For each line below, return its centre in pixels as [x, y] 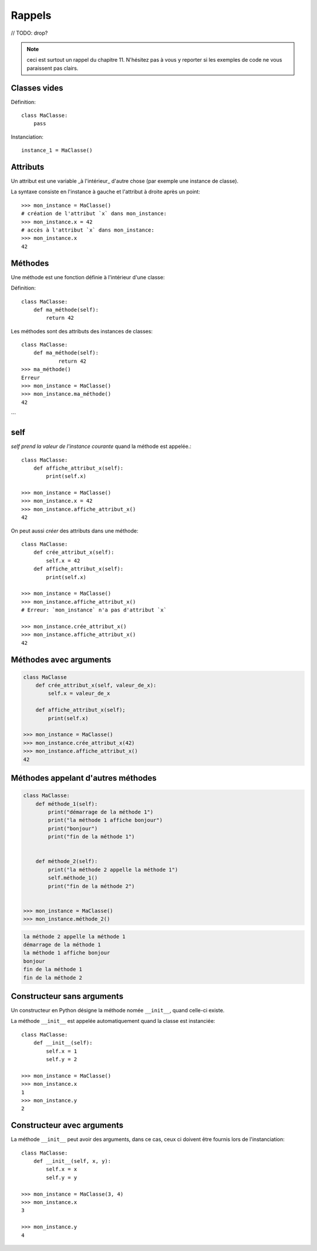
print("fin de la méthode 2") [91, 886]
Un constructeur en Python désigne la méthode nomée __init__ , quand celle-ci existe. [118, 1011]
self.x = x [62, 1169]
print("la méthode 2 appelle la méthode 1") [113, 869]
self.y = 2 [62, 1059]
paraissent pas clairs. [53, 68]
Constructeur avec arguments [67, 1125]
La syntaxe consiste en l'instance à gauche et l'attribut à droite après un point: [106, 192]
